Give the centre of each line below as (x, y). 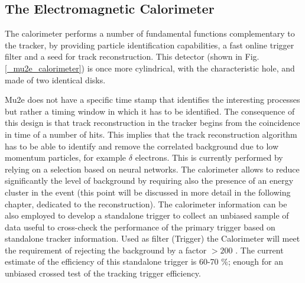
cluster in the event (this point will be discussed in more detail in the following (148, 192)
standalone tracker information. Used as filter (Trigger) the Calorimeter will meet (152, 238)
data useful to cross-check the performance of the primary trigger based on (140, 227)
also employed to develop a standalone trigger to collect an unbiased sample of (147, 215)
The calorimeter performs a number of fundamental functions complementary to (150, 33)
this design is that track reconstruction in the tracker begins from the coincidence (152, 123)
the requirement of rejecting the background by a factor (106, 250)
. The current (259, 250)
